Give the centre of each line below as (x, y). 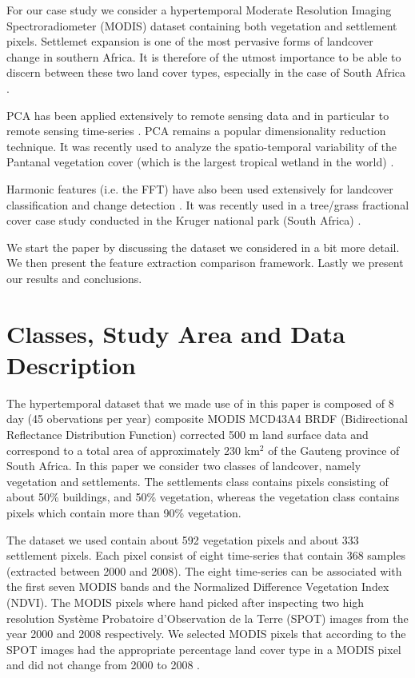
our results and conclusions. (74, 278)
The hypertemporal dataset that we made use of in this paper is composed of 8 (200, 403)
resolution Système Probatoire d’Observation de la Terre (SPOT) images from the (207, 618)
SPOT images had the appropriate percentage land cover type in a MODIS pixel (204, 649)
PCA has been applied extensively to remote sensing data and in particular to (198, 115)
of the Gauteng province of (334, 450)
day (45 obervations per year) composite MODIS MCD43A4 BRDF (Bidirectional (207, 419)
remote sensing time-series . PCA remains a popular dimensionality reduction (196, 131)
